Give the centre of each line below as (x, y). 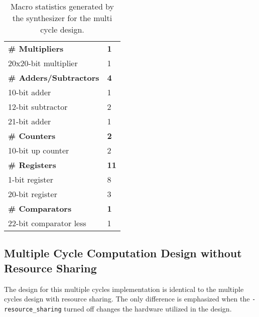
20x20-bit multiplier (43, 63)
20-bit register (33, 194)
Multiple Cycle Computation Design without (123, 253)
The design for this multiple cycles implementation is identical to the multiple (124, 289)
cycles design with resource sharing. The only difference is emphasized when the (127, 299)
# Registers (32, 165)
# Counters (32, 136)
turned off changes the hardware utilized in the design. (148, 308)
